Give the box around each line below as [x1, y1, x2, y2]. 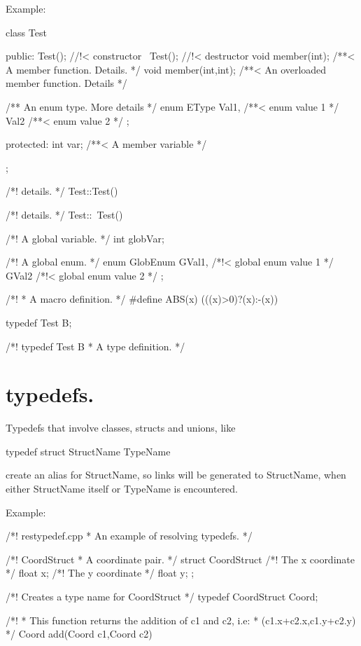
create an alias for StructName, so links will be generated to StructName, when [6, 467, 346, 482]
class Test [6, 25, 47, 39]
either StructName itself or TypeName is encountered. [6, 481, 239, 495]
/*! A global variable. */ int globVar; [6, 231, 164, 245]
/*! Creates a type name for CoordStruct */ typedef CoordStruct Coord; [6, 589, 318, 603]
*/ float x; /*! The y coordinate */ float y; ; [6, 565, 194, 580]
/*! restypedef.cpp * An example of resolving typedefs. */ [6, 528, 253, 543]
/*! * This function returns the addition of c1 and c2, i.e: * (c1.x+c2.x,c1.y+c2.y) [6, 612, 356, 627]
